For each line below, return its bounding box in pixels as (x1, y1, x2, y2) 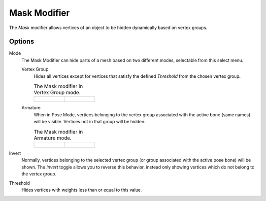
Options (9, 37, 34, 46)
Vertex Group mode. (33, 89, 81, 96)
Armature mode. (33, 134, 71, 141)
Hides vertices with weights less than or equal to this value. (21, 187, 142, 193)
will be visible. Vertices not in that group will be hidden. (33, 119, 146, 125)
